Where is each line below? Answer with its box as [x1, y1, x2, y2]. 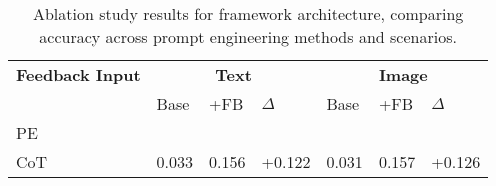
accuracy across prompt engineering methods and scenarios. [39, 25, 457, 48]
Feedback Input [16, 63, 141, 86]
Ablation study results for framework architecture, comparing [32, 2, 464, 25]
